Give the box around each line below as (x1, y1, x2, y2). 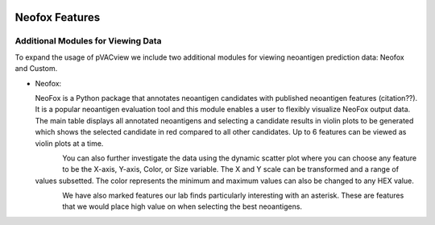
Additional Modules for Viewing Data (14, 35, 162, 47)
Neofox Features (14, 10, 101, 24)
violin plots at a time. (35, 138, 104, 148)
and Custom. (14, 64, 58, 73)
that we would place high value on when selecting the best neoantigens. (62, 202, 302, 211)
